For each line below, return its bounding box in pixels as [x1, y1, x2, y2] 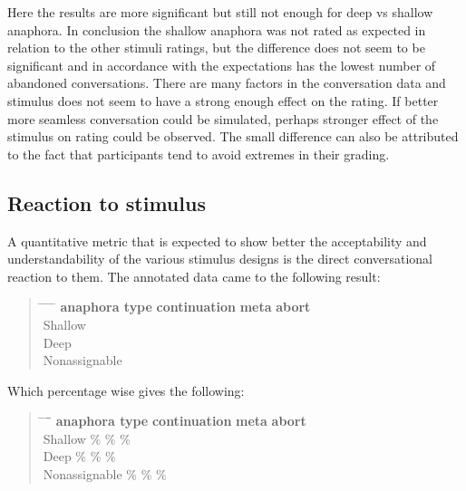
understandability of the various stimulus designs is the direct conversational [7, 249, 433, 268]
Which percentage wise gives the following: [7, 380, 245, 400]
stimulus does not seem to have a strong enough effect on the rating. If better [7, 91, 439, 110]
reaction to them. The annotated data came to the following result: [7, 266, 381, 285]
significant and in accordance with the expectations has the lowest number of [7, 55, 436, 74]
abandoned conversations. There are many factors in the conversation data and [7, 73, 446, 92]
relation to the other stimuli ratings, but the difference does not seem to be [7, 38, 425, 57]
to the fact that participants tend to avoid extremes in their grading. [7, 144, 390, 163]
